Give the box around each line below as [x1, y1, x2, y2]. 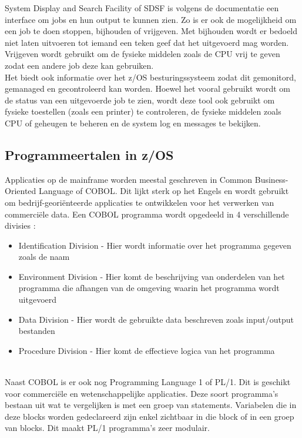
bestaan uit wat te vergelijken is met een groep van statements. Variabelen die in [5, 399, 297, 411]
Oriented [5, 185, 36, 197]
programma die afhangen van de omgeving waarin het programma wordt [18, 282, 280, 294]
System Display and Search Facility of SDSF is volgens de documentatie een [5, 2, 279, 14]
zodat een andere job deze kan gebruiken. [5, 59, 154, 71]
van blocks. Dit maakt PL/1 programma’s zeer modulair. [5, 422, 210, 434]
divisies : [5, 219, 36, 232]
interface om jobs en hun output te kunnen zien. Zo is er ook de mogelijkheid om [5, 13, 297, 25]
